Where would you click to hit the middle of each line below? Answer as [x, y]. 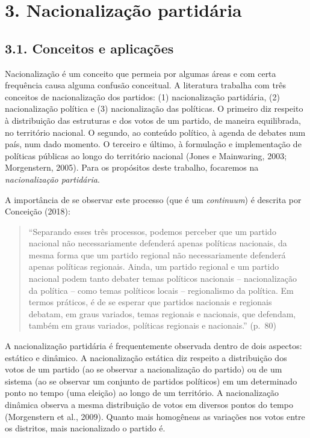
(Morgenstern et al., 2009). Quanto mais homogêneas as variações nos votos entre [155, 416]
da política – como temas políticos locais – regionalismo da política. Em [161, 290]
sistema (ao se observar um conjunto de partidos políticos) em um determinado [151, 381]
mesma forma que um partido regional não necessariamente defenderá [157, 254]
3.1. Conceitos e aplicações [89, 48]
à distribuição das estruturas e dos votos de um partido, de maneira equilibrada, [153, 120]
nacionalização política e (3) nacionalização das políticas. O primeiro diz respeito [154, 108]
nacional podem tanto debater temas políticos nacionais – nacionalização [163, 278]
